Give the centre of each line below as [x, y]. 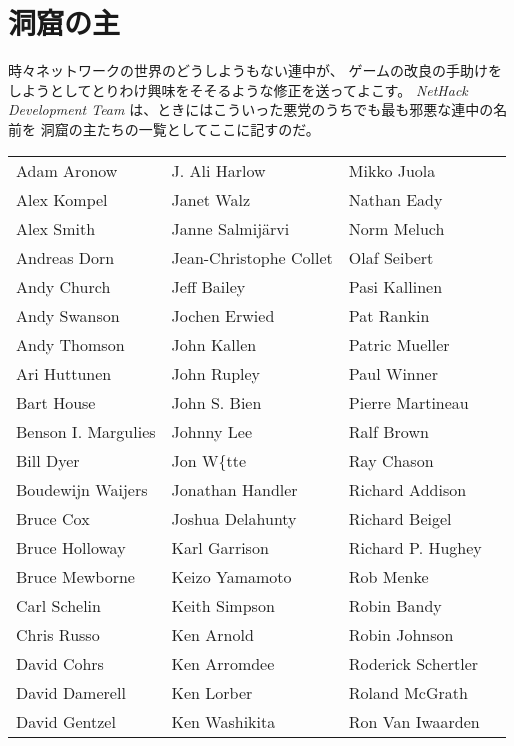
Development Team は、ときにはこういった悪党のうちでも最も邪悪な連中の [251, 109]
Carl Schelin [58, 605]
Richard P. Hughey [415, 547]
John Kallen [214, 344]
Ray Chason [391, 460]
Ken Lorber [212, 692]
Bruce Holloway [71, 547]
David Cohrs [60, 663]
